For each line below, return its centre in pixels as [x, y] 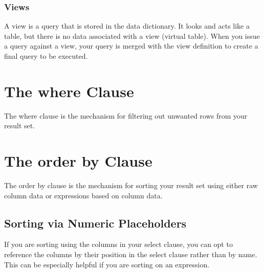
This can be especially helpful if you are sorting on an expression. [107, 264]
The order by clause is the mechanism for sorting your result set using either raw [131, 185]
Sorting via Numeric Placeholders [95, 223]
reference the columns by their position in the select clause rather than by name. [131, 254]
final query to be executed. [46, 56]
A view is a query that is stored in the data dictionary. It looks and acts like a [127, 26]
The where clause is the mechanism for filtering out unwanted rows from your [126, 115]
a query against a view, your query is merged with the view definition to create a [131, 46]
